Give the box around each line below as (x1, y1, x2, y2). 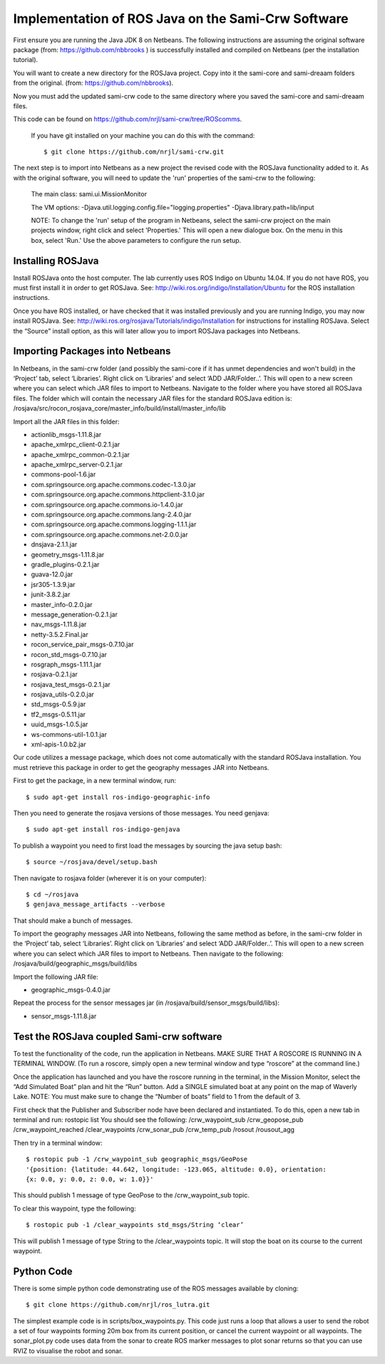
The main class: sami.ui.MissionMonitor (31, 190, 148, 199)
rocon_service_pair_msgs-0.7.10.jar (31, 640, 134, 649)
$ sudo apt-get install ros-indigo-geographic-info (26, 793, 210, 801)
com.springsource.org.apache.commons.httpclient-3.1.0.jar (31, 490, 205, 499)
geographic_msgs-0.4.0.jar (31, 986, 111, 994)
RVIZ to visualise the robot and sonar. (13, 1346, 123, 1355)
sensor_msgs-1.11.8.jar (31, 1011, 97, 1021)
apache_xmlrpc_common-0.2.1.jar (31, 450, 130, 458)
